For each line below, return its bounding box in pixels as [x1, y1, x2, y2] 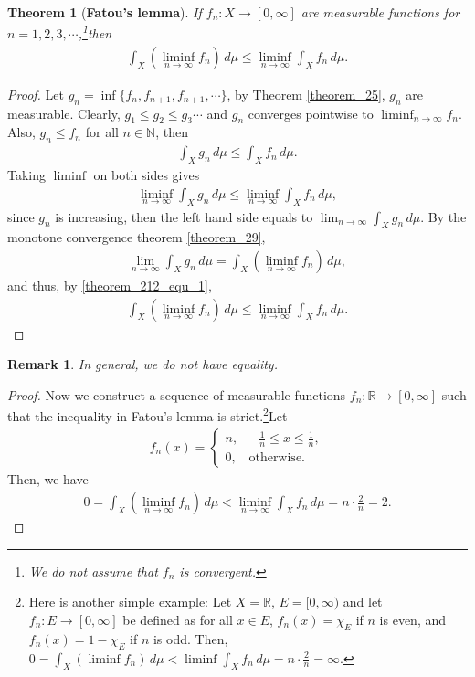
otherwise [248, 451, 302, 465]
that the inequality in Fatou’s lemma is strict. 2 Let [7, 404, 288, 425]
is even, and [379, 610, 447, 629]
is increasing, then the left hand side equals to [55, 206, 313, 226]
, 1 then [78, 21, 112, 43]
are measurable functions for [301, 3, 460, 21]
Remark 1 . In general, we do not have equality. [7, 354, 278, 374]
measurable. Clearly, [7, 103, 121, 122]
